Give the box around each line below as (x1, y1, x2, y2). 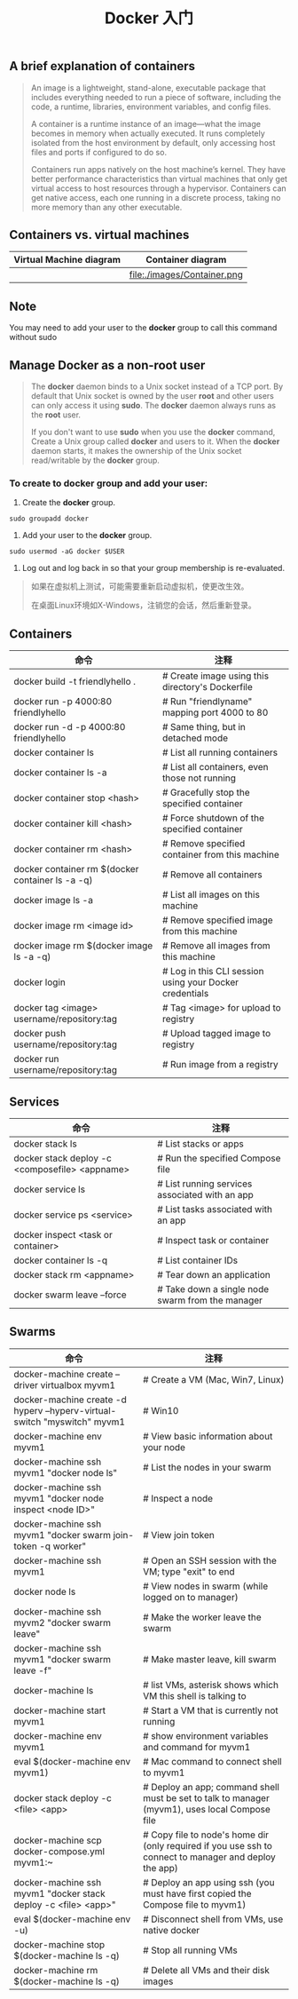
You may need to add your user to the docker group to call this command (9, 322, 278, 333)
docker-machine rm (13, 1963, 98, 1976)
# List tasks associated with (156, 1202, 273, 1215)
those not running (162, 772, 237, 784)
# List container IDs (156, 1254, 239, 1266)
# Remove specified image (162, 914, 273, 926)
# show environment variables (143, 1729, 269, 1741)
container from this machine (162, 849, 279, 861)
